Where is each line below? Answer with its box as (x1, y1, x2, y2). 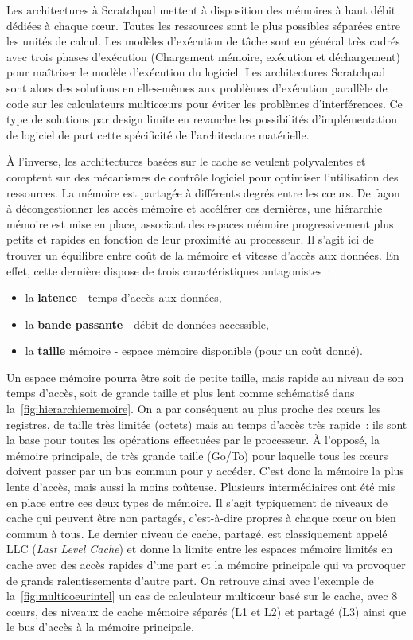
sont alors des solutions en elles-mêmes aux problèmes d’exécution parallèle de (6, 79, 388, 96)
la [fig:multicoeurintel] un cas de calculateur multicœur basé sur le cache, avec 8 (6, 587, 398, 604)
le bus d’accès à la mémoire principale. (6, 619, 194, 635)
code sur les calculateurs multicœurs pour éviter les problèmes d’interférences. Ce (6, 95, 403, 111)
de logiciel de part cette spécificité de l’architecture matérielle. (6, 126, 310, 142)
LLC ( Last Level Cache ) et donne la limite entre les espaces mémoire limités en (6, 540, 393, 557)
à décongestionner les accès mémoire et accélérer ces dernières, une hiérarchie (6, 200, 383, 217)
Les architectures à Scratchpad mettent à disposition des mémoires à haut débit (6, 2, 396, 18)
